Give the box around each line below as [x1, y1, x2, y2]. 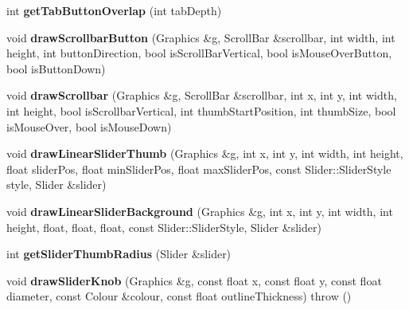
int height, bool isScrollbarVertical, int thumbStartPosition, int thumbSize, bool [6, 102, 396, 119]
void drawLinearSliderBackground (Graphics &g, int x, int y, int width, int [6, 202, 393, 219]
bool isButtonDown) [6, 60, 106, 77]
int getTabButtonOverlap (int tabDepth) [6, 2, 222, 18]
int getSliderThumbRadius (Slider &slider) [6, 245, 232, 262]
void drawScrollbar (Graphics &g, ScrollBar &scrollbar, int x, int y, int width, [6, 87, 397, 104]
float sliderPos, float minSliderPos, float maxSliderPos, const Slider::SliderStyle [6, 160, 391, 177]
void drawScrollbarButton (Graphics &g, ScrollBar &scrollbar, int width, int [6, 29, 395, 45]
